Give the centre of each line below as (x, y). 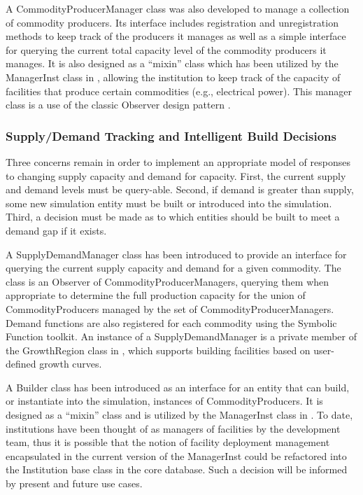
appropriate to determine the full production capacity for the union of (156, 295)
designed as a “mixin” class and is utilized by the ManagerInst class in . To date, (179, 415)
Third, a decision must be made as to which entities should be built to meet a (173, 217)
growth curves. (71, 364)
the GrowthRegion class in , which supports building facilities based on (158, 350)
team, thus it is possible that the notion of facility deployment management (168, 442)
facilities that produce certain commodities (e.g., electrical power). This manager (179, 91)
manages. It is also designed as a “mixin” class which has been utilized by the (172, 63)
